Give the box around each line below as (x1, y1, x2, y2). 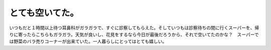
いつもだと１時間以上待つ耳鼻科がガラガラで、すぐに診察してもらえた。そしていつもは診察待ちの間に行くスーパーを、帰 (9, 25, 259, 31)
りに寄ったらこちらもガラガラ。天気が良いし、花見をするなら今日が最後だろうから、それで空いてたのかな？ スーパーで (9, 31, 259, 37)
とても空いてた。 (9, 7, 79, 18)
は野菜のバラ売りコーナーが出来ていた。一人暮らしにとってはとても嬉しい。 (9, 39, 167, 45)
